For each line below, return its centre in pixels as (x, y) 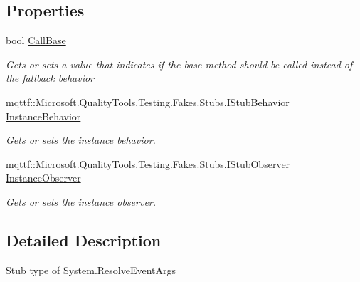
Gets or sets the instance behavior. (81, 140)
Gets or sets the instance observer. (81, 201)
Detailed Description (84, 240)
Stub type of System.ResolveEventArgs (91, 270)
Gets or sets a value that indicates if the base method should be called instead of (179, 64)
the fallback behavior (50, 78)
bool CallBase (36, 40)
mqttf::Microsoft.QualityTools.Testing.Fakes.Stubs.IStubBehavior (148, 101)
